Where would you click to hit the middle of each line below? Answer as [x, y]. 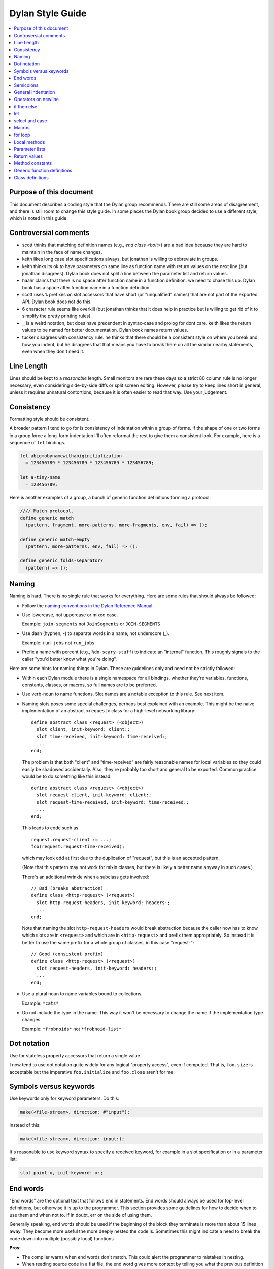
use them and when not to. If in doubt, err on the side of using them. [81, 1215]
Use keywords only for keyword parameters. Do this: [64, 1098]
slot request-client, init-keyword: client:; [94, 795]
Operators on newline [37, 99]
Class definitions [31, 177]
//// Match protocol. [47, 511]
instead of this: [25, 1125]
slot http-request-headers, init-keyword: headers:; [103, 903]
